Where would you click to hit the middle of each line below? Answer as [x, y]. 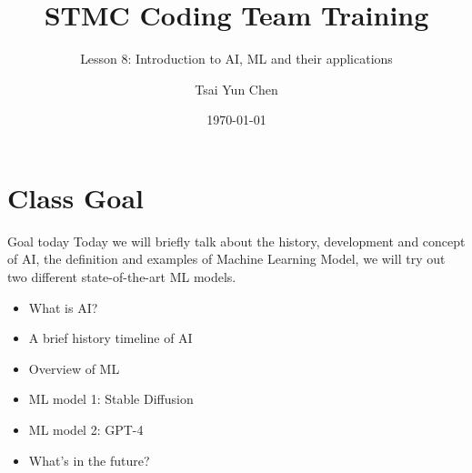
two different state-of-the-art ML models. [122, 277]
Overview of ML [74, 368]
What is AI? [63, 307]
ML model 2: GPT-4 [86, 429]
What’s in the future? [89, 460]
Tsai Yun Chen [236, 89]
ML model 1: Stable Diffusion [111, 399]
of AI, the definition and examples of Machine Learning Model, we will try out [226, 259]
